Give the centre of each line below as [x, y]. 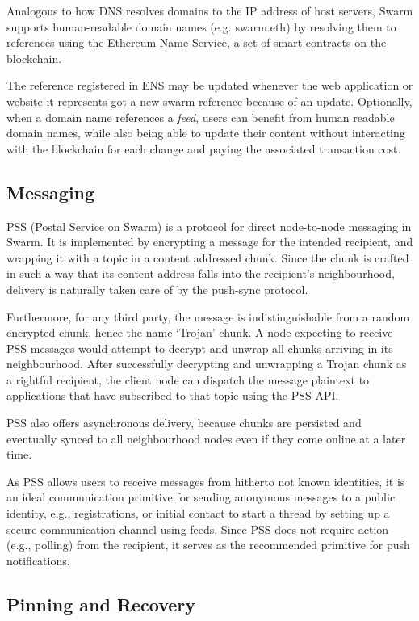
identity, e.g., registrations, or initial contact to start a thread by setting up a [198, 513]
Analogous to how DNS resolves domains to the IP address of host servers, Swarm [210, 10]
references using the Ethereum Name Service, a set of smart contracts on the [197, 42]
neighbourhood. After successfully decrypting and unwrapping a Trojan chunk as [207, 364]
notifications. [38, 560]
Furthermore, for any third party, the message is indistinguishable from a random [208, 316]
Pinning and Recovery [101, 604]
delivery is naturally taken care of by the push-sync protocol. [157, 289]
